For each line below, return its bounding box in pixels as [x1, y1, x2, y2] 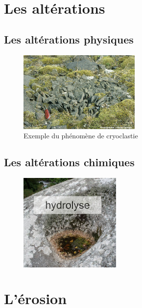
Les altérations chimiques [4, 154, 135, 170]
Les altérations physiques [4, 31, 134, 46]
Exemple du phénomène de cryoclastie [24, 131, 138, 141]
